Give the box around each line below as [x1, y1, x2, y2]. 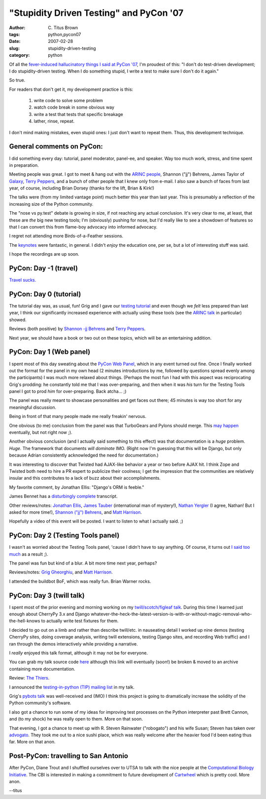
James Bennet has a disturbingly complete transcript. [9, 494, 118, 499]
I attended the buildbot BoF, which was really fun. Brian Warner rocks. [9, 578, 151, 584]
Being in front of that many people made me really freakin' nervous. [9, 414, 146, 419]
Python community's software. [9, 700, 71, 706]
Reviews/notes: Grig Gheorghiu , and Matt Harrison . [9, 569, 113, 575]
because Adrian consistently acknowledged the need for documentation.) [9, 452, 159, 458]
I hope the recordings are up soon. [9, 251, 80, 257]
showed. [9, 316, 27, 323]
